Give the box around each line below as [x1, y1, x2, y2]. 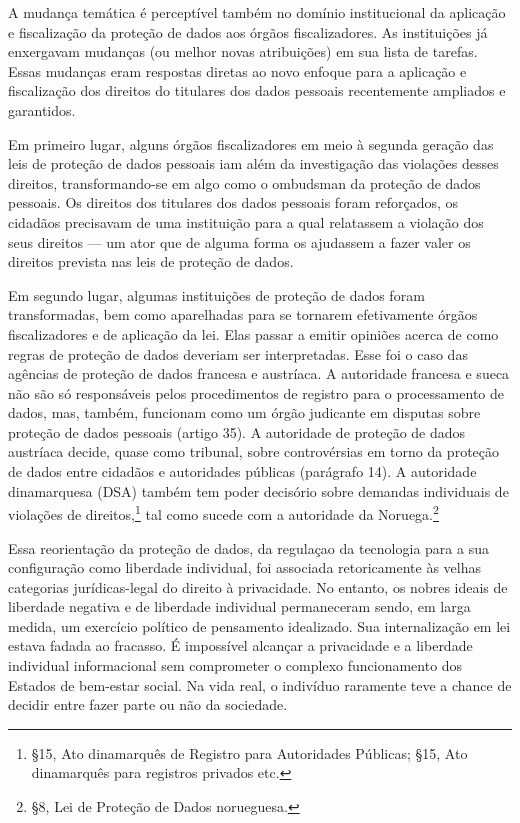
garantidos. [8, 99, 76, 120]
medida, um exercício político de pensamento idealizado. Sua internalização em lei [8, 615, 511, 636]
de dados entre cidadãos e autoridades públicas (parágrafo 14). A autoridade [8, 461, 477, 482]
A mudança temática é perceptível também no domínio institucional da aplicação [8, 2, 506, 22]
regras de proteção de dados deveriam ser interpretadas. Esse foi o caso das [8, 343, 468, 364]
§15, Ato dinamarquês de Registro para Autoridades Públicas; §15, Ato [31, 742, 468, 763]
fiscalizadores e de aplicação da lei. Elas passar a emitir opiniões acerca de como [8, 323, 499, 344]
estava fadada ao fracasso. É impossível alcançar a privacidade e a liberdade [8, 635, 473, 656]
